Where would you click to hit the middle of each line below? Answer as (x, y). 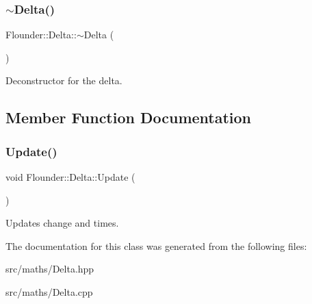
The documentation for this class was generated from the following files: (156, 245)
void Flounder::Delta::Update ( (70, 177)
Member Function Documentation (129, 117)
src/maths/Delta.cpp (49, 291)
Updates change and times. (62, 223)
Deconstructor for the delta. (64, 80)
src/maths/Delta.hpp (50, 269)
